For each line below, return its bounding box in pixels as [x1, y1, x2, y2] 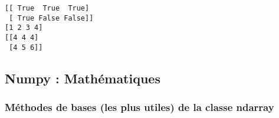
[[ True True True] [5, 4, 90, 12]
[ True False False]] [9, 14, 94, 22]
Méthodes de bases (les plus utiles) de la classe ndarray [5, 99, 274, 114]
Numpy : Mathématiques [5, 69, 160, 87]
